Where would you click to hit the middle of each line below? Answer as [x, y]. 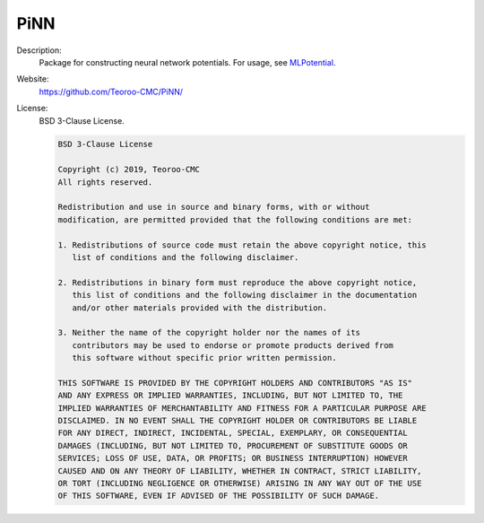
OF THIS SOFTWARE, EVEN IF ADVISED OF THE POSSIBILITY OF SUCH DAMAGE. [219, 496]
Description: [39, 50]
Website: [33, 79]
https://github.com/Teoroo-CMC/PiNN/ [111, 92]
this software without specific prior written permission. [204, 358]
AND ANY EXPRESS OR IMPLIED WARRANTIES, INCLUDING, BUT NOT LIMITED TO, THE [230, 396]
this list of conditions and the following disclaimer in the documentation [245, 295]
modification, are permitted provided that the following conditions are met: [235, 219]
